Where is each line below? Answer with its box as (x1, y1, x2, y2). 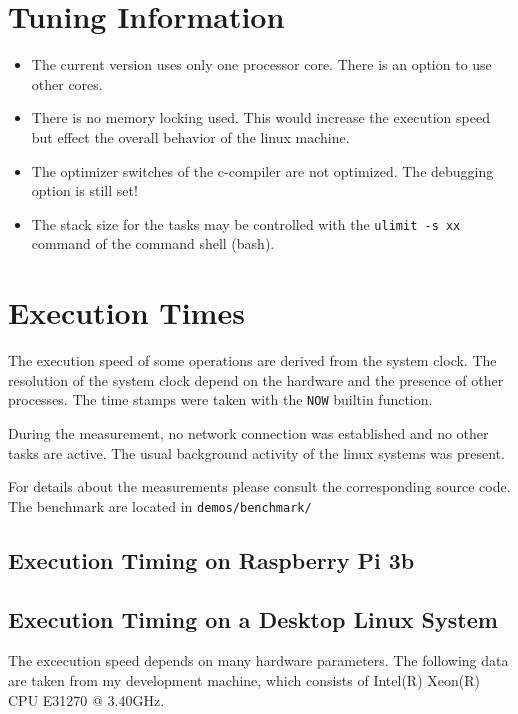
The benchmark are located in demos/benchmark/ (8, 495, 312, 516)
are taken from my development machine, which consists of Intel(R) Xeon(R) (8, 669, 480, 690)
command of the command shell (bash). (31, 233, 275, 254)
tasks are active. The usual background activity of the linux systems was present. (8, 442, 505, 463)
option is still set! (31, 180, 138, 201)
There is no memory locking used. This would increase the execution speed (31, 107, 490, 128)
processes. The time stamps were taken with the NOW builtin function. (8, 389, 433, 410)
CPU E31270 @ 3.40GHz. (8, 689, 165, 710)
